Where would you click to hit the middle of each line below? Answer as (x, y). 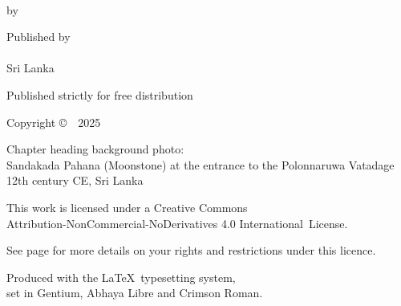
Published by (38, 37)
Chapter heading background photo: (95, 149)
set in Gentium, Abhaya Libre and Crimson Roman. (135, 293)
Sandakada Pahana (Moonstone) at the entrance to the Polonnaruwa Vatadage (200, 164)
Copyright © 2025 (54, 122)
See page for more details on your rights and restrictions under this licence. (191, 250)
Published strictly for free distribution (100, 94)
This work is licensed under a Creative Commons (127, 207)
